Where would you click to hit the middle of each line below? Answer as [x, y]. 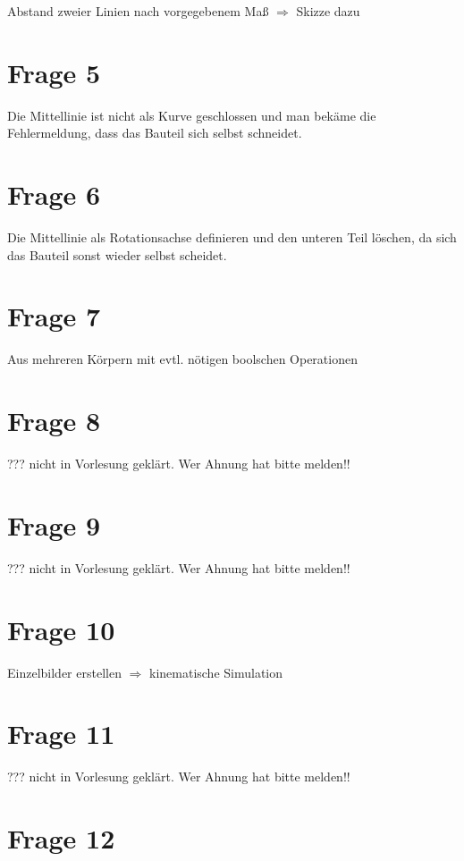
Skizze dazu [328, 11]
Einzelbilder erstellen [64, 672]
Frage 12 [61, 838]
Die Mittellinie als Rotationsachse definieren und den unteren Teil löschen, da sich [232, 237]
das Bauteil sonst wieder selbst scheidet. [117, 254]
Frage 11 [61, 734]
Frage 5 [54, 72]
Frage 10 [61, 629]
